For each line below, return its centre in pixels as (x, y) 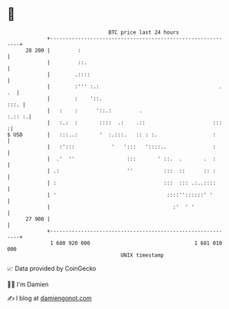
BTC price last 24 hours (144, 32)
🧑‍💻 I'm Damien (28, 284)
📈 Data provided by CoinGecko (52, 268)
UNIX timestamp (142, 255)
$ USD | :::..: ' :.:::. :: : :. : (111, 135)
